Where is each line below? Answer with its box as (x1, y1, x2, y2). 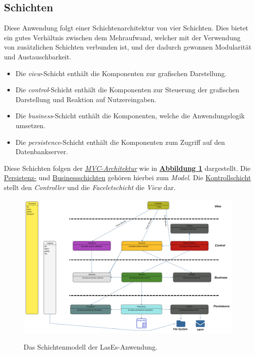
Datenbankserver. (15, 146, 68, 157)
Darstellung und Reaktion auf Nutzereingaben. (15, 94, 157, 104)
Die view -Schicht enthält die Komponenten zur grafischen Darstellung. (15, 68, 227, 78)
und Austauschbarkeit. (4, 51, 72, 61)
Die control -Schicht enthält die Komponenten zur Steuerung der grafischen (15, 84, 239, 95)
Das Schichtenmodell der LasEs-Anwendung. (24, 342, 158, 352)
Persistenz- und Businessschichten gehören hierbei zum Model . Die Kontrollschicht (4, 172, 251, 183)
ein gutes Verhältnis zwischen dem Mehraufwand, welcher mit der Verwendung (4, 32, 241, 42)
